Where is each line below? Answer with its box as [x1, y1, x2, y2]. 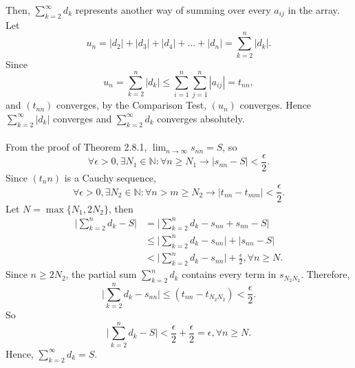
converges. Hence [239, 98, 312, 112]
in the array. [288, 3, 340, 17]
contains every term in [182, 267, 277, 281]
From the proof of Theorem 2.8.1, [6, 140, 147, 154]
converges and [53, 111, 112, 125]
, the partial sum [65, 267, 137, 281]
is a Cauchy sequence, [64, 170, 156, 184]
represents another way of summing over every [75, 3, 271, 17]
